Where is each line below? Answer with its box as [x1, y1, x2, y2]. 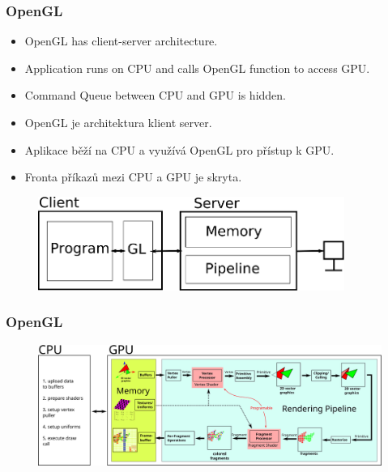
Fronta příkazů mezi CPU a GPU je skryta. [24, 168, 242, 185]
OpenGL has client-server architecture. [24, 32, 218, 49]
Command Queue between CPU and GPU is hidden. [24, 87, 286, 104]
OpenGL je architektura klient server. [24, 114, 212, 130]
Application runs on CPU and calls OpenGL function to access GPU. [24, 59, 370, 76]
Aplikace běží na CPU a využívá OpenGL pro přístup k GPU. [24, 141, 335, 158]
